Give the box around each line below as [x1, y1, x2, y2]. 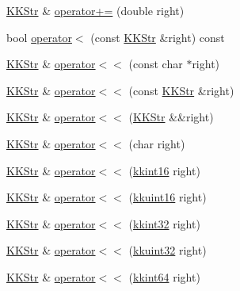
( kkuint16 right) [128, 189, 207, 205]
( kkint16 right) [128, 162, 200, 178]
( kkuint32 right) [128, 242, 207, 258]
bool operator [6, 29, 72, 45]
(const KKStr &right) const [90, 29, 225, 45]
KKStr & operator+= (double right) [6, 2, 185, 18]
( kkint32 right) [128, 215, 200, 232]
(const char [128, 56, 183, 72]
